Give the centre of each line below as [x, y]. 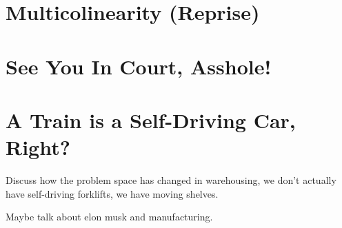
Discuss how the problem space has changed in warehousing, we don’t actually [171, 180]
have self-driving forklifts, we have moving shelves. [112, 193]
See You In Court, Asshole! [139, 66]
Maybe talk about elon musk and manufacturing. [109, 217]
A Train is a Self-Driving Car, [151, 120]
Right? [38, 147]
